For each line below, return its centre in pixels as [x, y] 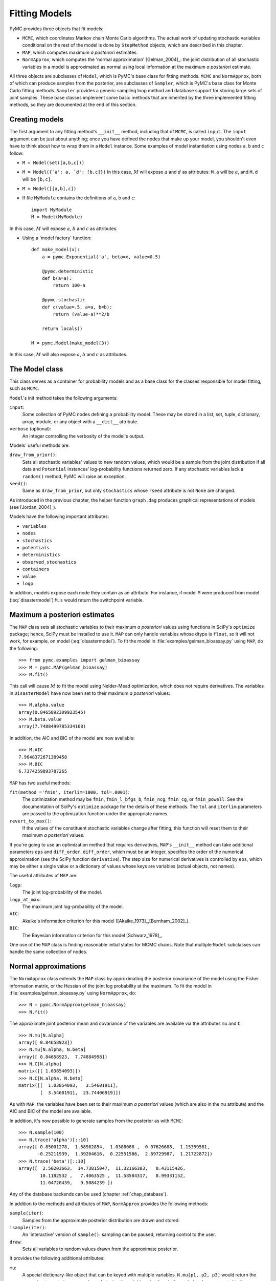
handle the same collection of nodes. [49, 952]
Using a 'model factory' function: [57, 238]
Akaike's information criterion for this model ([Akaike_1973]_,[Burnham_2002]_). [106, 921]
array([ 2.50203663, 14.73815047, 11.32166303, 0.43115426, [102, 1169]
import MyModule [52, 210]
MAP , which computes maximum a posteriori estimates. [80, 52]
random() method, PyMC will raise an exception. [74, 476]
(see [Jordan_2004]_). [33, 507]
